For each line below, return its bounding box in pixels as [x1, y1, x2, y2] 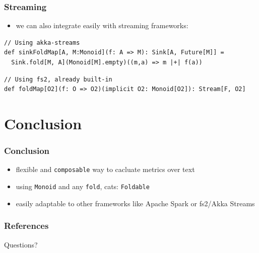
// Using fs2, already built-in [4, 75, 112, 83]
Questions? [4, 239, 38, 249]
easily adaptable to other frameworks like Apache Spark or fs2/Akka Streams [16, 198, 255, 208]
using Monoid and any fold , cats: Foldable [16, 181, 150, 192]
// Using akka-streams [4, 39, 80, 46]
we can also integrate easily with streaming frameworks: [16, 20, 188, 31]
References [4, 219, 49, 232]
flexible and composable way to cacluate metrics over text [16, 164, 195, 175]
